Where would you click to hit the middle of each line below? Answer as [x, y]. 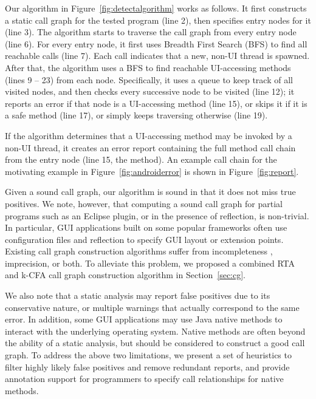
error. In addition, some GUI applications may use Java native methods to [144, 319]
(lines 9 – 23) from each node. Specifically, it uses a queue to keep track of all [149, 79]
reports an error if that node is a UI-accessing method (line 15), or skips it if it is [156, 103]
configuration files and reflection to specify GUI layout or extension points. [144, 239]
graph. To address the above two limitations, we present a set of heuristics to [148, 355]
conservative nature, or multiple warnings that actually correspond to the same [152, 307]
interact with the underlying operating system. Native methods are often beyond [155, 331]
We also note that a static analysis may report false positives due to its [138, 295]
